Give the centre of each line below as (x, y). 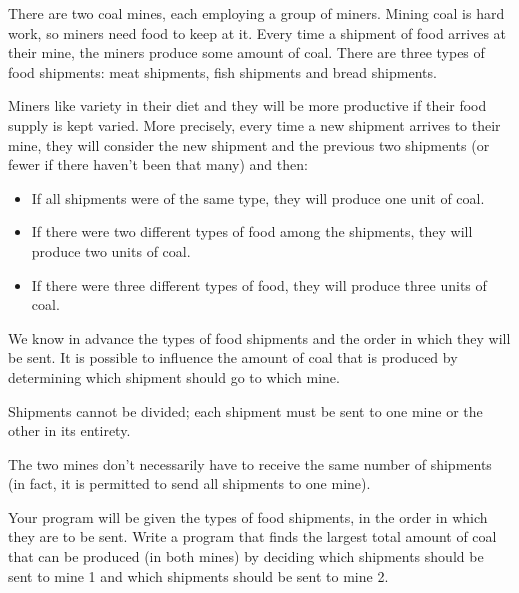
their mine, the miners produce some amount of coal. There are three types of (246, 52)
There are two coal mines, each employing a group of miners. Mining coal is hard (256, 13)
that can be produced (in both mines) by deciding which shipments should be (246, 556)
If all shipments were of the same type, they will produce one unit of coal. (258, 197)
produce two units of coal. (111, 250)
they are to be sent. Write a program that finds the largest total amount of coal (252, 536)
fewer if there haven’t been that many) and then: (158, 164)
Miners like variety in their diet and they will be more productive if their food (247, 105)
